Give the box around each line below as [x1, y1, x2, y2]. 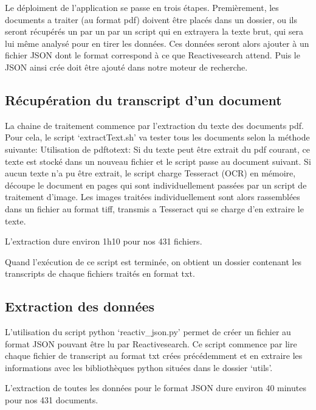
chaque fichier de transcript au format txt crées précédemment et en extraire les [5, 349, 303, 362]
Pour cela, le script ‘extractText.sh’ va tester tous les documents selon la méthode [5, 131, 310, 144]
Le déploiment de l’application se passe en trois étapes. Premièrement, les [5, 1, 279, 13]
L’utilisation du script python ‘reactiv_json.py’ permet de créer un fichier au [5, 325, 291, 338]
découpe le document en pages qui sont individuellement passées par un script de [5, 178, 307, 191]
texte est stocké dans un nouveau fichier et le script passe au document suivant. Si [5, 155, 311, 167]
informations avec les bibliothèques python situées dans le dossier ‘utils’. [5, 361, 273, 374]
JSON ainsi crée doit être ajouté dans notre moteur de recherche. [5, 60, 248, 73]
